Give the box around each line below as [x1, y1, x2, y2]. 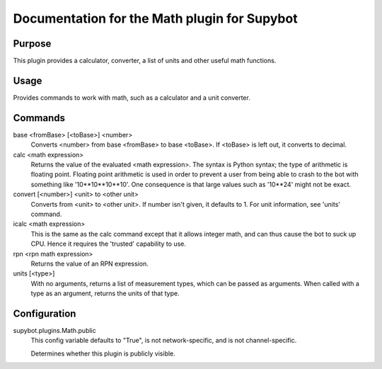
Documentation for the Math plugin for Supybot [13, 11, 298, 26]
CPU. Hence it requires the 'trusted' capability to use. [30, 239, 187, 248]
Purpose [13, 38, 52, 50]
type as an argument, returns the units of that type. [30, 289, 180, 297]
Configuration [13, 307, 76, 319]
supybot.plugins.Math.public [13, 327, 96, 335]
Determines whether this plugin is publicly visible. [30, 349, 176, 358]
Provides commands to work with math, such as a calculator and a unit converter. [13, 93, 250, 102]
